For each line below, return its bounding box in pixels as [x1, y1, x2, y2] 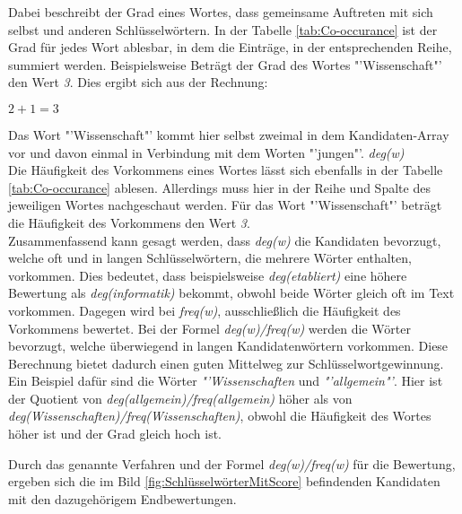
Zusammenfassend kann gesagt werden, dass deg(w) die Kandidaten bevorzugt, [8, 231, 441, 249]
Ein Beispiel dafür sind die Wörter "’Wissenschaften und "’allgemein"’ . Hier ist [8, 371, 443, 390]
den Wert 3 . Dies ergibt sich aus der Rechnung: [8, 73, 268, 91]
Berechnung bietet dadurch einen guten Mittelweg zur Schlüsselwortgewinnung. [8, 353, 444, 372]
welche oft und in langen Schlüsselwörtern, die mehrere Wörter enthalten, [8, 248, 412, 267]
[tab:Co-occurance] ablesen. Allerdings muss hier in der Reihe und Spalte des [8, 178, 431, 196]
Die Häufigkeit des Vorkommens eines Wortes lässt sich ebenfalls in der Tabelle [8, 161, 443, 179]
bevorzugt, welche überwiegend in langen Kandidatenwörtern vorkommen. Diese [8, 336, 449, 355]
